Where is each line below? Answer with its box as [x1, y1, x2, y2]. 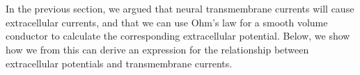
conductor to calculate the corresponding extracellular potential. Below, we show [6, 28, 350, 43]
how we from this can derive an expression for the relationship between [6, 42, 309, 56]
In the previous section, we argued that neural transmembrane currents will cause [6, 1, 354, 16]
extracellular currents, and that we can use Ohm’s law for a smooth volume [6, 15, 328, 29]
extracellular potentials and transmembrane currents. [6, 56, 233, 70]
